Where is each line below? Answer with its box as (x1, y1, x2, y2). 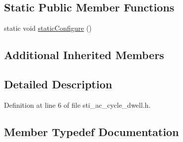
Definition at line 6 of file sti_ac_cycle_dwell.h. (4, 99, 151, 110)
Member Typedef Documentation (4, 124, 179, 139)
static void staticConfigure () (4, 23, 92, 33)
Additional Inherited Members (4, 47, 164, 63)
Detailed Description (4, 76, 113, 91)
